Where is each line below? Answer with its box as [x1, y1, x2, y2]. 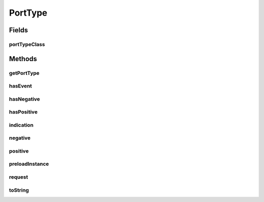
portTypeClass [9, 41, 45, 47]
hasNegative [9, 95, 40, 102]
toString [9, 186, 29, 193]
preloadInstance [9, 160, 49, 167]
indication [9, 121, 34, 128]
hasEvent [9, 83, 32, 90]
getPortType [9, 69, 40, 76]
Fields [9, 26, 28, 34]
